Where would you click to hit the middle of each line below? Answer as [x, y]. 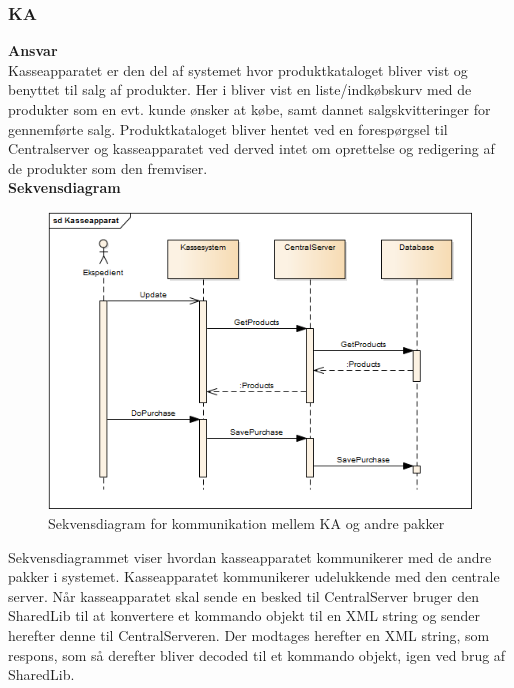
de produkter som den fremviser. [108, 167]
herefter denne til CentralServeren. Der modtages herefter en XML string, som [249, 634]
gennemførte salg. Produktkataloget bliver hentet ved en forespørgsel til [228, 128]
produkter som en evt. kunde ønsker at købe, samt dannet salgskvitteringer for [249, 109]
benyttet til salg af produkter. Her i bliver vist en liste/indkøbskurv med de [240, 89]
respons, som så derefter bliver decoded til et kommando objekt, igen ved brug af [257, 654]
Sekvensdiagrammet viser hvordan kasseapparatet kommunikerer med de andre [250, 556]
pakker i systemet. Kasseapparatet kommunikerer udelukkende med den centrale [254, 576]
